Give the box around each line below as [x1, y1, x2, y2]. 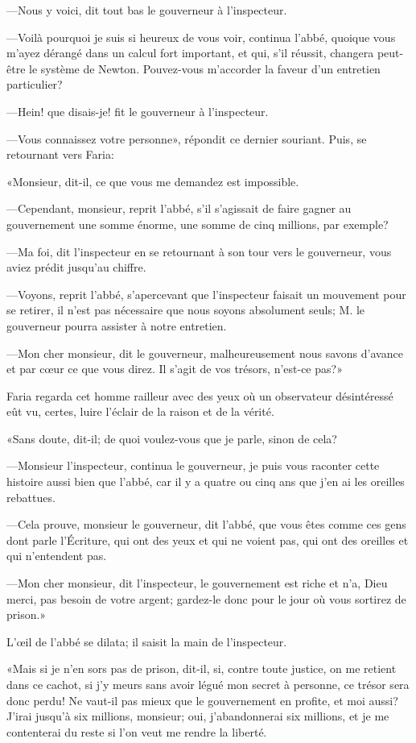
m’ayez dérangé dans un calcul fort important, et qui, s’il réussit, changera [6, 44, 374, 61]
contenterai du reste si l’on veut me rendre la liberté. [6, 723, 267, 740]
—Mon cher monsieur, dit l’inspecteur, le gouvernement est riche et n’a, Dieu [6, 575, 388, 591]
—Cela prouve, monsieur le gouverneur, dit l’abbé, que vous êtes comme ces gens [6, 516, 406, 533]
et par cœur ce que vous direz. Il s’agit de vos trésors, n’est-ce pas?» [6, 360, 343, 377]
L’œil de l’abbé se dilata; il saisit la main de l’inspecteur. [6, 633, 287, 650]
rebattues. [6, 488, 56, 505]
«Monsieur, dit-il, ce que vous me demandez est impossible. [6, 172, 299, 189]
